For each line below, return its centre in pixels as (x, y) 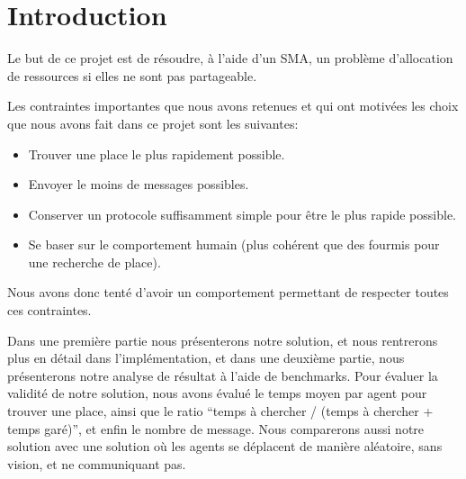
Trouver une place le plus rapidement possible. (157, 154)
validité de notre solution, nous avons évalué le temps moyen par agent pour (217, 393)
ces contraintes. (49, 310)
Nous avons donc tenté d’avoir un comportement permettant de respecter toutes (228, 292)
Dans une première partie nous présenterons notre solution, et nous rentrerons (223, 340)
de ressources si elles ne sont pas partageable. (132, 75)
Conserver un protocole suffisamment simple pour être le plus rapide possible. (242, 214)
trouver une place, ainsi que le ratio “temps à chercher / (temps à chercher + (220, 411)
